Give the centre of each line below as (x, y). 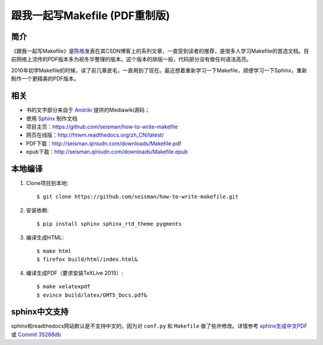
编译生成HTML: (45, 237)
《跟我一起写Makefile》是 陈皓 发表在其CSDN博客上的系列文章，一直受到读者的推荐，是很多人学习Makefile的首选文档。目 (160, 51)
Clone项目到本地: (47, 183)
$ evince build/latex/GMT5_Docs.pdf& (92, 295)
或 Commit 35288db (36, 334)
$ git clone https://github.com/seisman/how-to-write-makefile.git (138, 197)
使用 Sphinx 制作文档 (52, 118)
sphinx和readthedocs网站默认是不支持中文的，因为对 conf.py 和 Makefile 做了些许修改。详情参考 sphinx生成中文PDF (159, 326)
